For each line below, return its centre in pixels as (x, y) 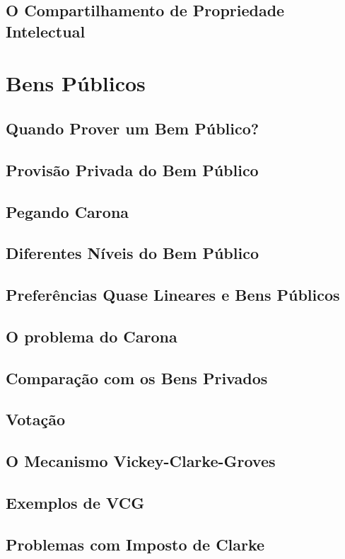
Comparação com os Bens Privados (137, 378)
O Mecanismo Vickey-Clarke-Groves (141, 461)
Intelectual (46, 31)
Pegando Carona (68, 211)
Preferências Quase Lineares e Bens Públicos (173, 295)
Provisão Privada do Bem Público (132, 169)
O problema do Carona (92, 336)
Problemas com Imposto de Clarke (135, 544)
